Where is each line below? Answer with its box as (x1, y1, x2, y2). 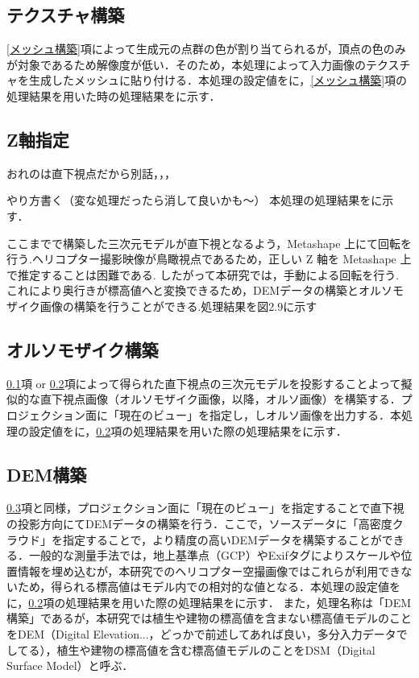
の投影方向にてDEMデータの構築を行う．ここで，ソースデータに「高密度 (6, 515, 392, 531)
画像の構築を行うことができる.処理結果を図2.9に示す (39, 297, 317, 314)
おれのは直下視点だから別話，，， (6, 164, 176, 181)
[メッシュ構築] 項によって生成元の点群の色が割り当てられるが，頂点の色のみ (6, 40, 406, 57)
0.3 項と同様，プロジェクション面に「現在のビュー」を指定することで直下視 (6, 499, 404, 516)
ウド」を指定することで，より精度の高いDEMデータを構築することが (17, 531, 382, 548)
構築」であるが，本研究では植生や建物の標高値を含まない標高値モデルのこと (6, 610, 413, 626)
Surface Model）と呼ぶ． (6, 657, 134, 674)
